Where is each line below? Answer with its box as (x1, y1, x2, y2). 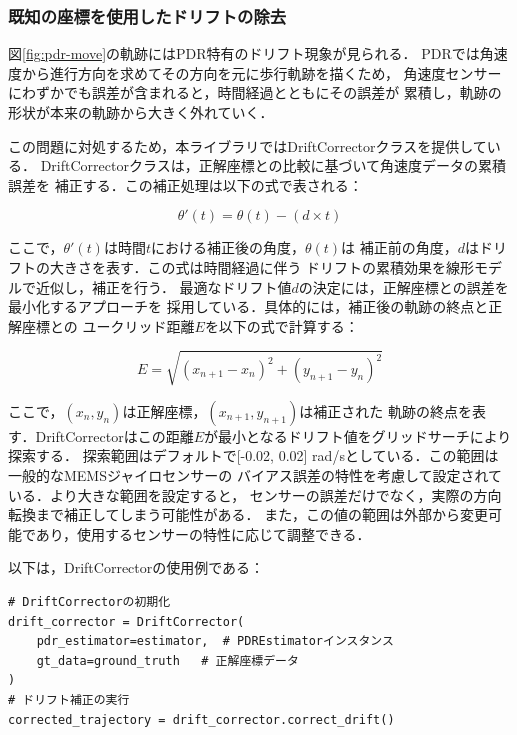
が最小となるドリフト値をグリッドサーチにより (204, 425, 512, 446)
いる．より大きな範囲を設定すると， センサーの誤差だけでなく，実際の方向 (8, 484, 502, 505)
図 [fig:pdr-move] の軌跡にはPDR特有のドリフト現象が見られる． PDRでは (8, 43, 480, 64)
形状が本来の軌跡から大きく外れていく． (8, 102, 274, 122)
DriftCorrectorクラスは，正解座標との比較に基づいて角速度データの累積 (40, 155, 507, 176)
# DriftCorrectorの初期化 (8, 595, 171, 610)
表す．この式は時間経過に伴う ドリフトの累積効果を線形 (105, 256, 475, 277)
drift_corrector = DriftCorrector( (8, 614, 245, 629)
